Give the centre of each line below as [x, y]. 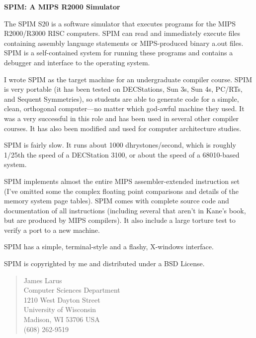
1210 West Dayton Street [62, 299]
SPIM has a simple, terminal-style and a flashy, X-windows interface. [109, 247]
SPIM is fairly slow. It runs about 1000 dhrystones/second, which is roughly [120, 145]
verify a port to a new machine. [52, 230]
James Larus [43, 280]
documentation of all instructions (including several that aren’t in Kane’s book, [125, 210]
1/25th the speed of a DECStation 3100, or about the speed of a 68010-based [122, 154]
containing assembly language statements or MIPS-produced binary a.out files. [124, 43]
